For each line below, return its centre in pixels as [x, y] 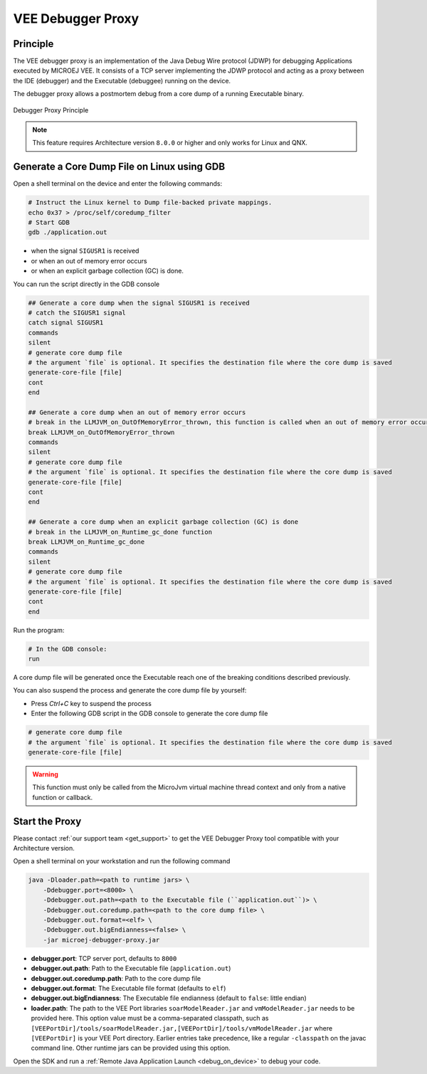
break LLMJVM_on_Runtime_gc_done [86, 542]
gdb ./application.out [68, 232]
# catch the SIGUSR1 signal [77, 313]
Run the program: [39, 630]
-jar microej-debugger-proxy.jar [101, 940]
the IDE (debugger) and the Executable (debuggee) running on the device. [122, 80]
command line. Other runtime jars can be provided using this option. [131, 1048]
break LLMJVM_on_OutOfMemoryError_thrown [101, 432]
